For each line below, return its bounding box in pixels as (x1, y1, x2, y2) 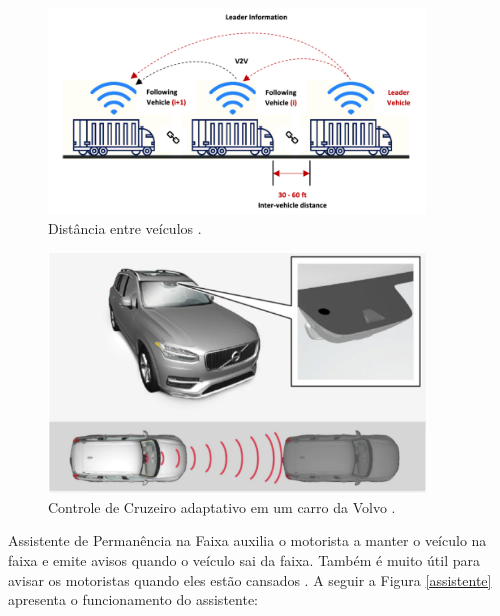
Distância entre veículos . (48, 217, 202, 238)
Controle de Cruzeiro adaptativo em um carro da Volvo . (48, 496, 396, 517)
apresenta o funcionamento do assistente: (8, 589, 258, 610)
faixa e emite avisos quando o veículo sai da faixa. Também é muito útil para (8, 550, 480, 571)
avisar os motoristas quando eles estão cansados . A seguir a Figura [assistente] (8, 569, 492, 590)
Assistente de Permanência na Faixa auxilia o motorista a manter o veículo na (8, 530, 487, 551)
